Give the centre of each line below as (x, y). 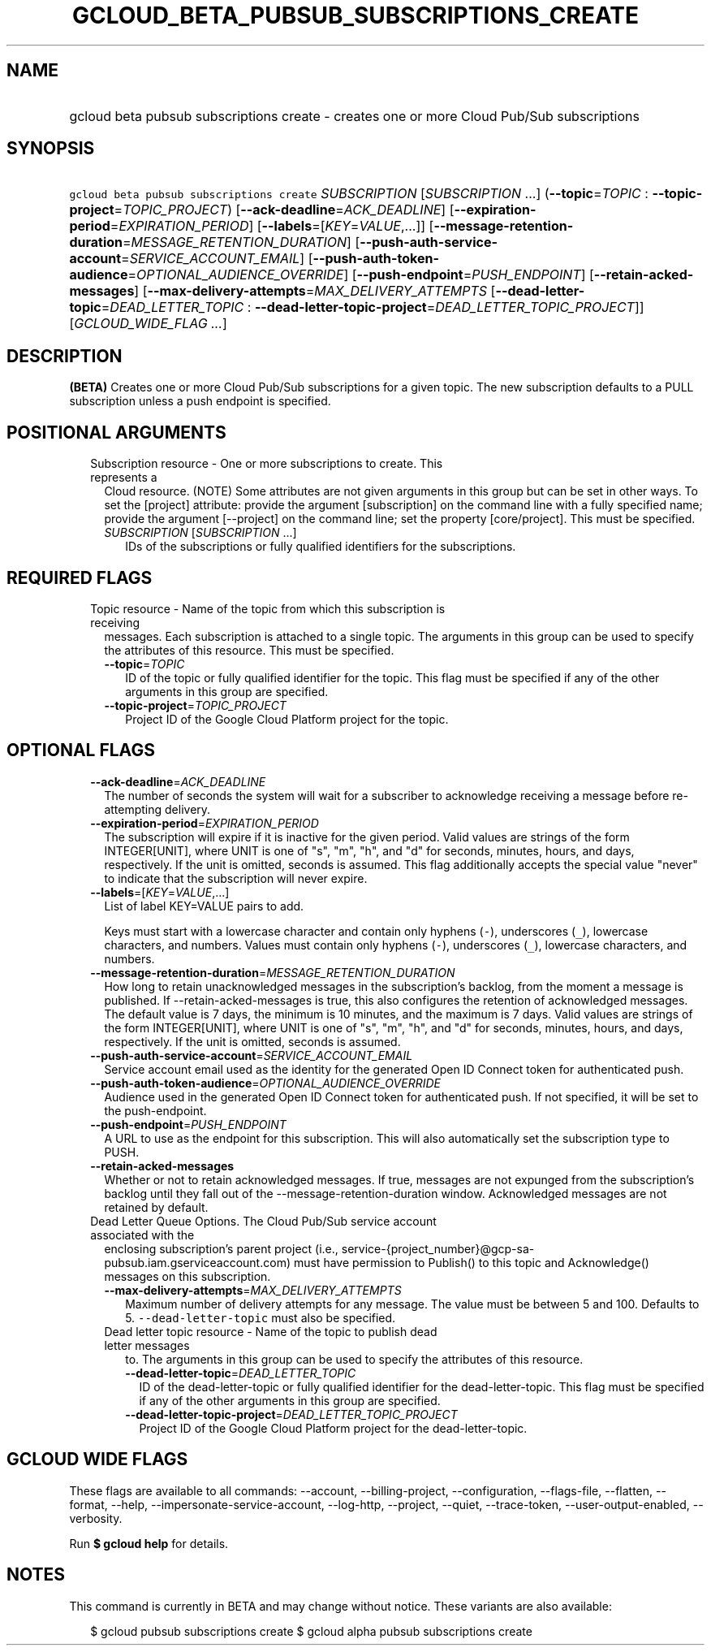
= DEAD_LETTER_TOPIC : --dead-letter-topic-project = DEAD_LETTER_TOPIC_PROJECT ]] (373, 307)
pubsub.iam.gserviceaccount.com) (197, 1262)
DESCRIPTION (65, 356)
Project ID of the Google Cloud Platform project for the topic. (287, 719)
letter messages (147, 1345)
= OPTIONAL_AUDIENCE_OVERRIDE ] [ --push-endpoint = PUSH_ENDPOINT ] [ (361, 275)
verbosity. (96, 1518)
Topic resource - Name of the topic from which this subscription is (268, 608)
